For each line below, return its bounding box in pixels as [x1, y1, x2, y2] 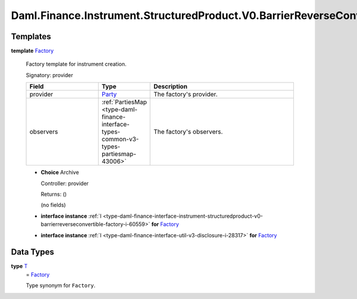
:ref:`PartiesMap [101, 98, 147, 106]
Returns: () [40, 190, 67, 198]
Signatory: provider [26, 71, 74, 78]
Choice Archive [40, 169, 80, 176]
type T [11, 263, 28, 270]
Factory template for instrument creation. [26, 61, 127, 68]
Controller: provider [40, 180, 89, 187]
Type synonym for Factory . [26, 282, 96, 289]
